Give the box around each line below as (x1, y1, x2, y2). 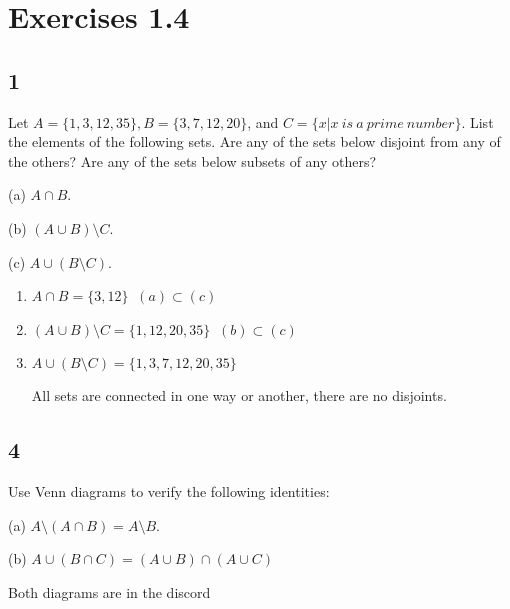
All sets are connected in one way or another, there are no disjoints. (31, 385, 447, 406)
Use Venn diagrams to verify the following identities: (8, 481, 330, 502)
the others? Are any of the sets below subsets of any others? (8, 150, 377, 171)
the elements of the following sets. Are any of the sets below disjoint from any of (8, 131, 501, 152)
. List (461, 111, 494, 132)
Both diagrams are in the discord (8, 581, 211, 602)
